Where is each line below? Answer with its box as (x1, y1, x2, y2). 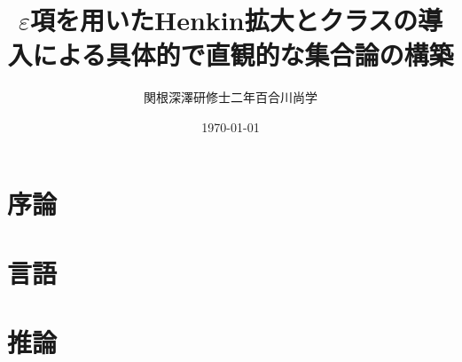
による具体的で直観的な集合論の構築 (32, 36, 454, 73)
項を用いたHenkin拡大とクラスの (29, 2, 419, 38)
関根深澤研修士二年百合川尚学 (144, 88, 317, 106)
